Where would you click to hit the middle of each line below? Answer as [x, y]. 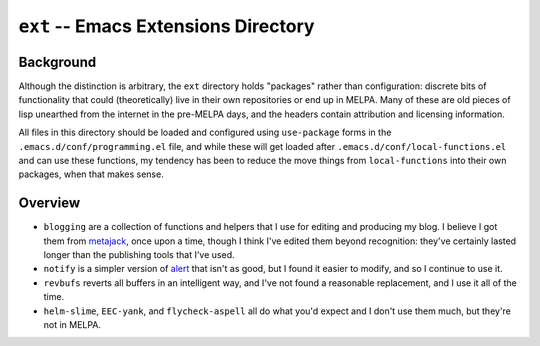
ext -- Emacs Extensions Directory [166, 26]
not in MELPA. [72, 325]
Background [57, 61]
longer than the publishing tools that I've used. [139, 255]
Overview [49, 203]
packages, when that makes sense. [91, 174]
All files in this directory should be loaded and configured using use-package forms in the [205, 132]
